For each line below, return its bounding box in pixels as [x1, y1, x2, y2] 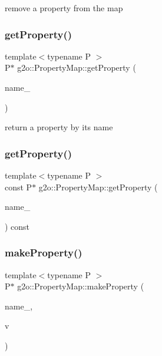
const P [5, 180, 32, 193]
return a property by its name [5, 121, 113, 133]
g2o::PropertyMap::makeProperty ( [17, 280, 144, 292]
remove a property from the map [5, 2, 123, 14]
